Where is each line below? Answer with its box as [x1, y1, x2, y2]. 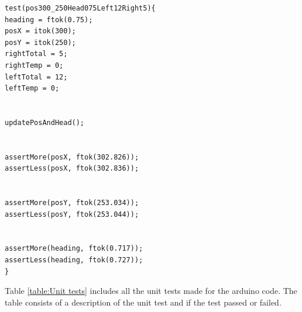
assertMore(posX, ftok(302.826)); [5, 152, 139, 161]
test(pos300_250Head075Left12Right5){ [5, 4, 156, 12]
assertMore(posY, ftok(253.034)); [5, 199, 139, 207]
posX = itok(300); [5, 27, 76, 36]
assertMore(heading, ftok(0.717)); [5, 244, 143, 253]
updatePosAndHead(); [5, 118, 85, 127]
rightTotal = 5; [5, 50, 68, 58]
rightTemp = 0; [5, 61, 64, 70]
